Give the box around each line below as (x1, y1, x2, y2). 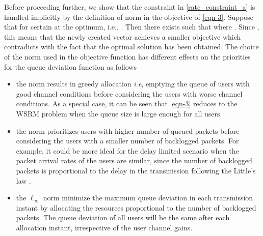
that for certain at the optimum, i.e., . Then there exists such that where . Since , (4, 21, 259, 32)
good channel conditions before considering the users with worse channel (16, 88, 243, 99)
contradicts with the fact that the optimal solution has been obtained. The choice (4, 41, 259, 52)
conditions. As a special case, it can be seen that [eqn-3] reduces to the (16, 98, 238, 109)
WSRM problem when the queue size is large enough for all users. (16, 108, 222, 119)
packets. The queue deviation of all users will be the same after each (16, 212, 230, 223)
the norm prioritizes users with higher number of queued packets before (16, 125, 240, 136)
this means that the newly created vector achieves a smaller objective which (4, 31, 241, 42)
